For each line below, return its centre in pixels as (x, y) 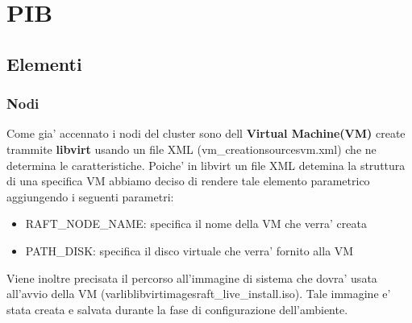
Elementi (44, 63)
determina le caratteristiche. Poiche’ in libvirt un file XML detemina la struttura (206, 165)
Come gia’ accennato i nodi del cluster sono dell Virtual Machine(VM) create (206, 133)
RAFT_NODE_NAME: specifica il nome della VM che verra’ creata (196, 224)
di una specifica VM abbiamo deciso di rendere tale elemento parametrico (188, 181)
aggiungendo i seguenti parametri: (90, 196)
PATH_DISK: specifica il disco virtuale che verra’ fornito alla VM (189, 250)
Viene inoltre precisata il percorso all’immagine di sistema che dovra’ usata (192, 277)
